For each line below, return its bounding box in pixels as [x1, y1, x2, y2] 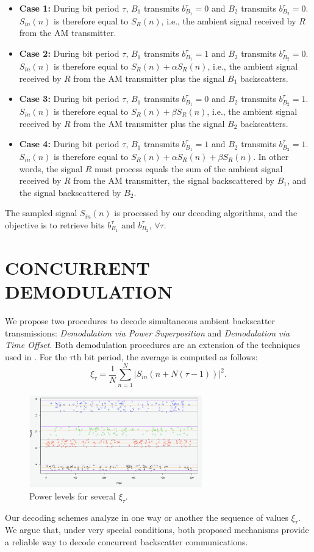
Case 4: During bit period [19, 137, 120, 150]
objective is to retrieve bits [5, 218, 105, 231]
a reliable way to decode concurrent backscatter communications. [5, 536, 248, 548]
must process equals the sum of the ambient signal [95, 162, 283, 175]
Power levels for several [29, 489, 116, 502]
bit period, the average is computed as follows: [84, 350, 258, 363]
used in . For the [5, 350, 67, 363]
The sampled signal [5, 206, 77, 219]
